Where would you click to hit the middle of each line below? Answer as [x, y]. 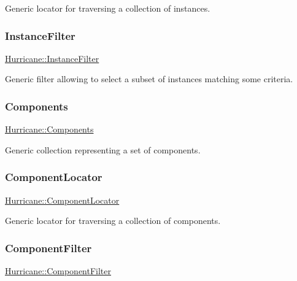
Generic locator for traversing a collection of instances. [108, 8]
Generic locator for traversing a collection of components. [113, 221]
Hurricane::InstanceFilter [52, 58]
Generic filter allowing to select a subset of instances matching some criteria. [149, 79]
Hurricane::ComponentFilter [58, 271]
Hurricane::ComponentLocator [62, 200]
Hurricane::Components [49, 129]
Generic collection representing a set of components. [103, 149]
